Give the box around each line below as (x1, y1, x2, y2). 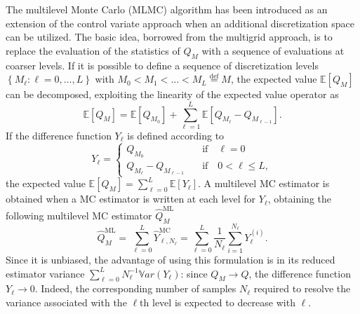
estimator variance (6, 266, 85, 280)
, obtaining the (267, 191, 332, 206)
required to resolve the (253, 281, 351, 296)
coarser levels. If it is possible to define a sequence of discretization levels (6, 57, 319, 72)
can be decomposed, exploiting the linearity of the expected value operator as (6, 87, 339, 102)
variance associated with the (6, 295, 127, 310)
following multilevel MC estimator (6, 207, 152, 222)
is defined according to (127, 128, 225, 142)
